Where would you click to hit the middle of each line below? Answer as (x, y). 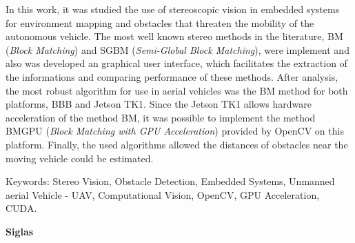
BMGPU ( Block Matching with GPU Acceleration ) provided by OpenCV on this (175, 131)
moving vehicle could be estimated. (80, 158)
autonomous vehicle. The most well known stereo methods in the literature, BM (174, 36)
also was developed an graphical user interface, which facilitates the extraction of (176, 63)
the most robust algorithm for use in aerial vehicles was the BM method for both (177, 90)
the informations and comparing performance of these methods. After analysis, (172, 76)
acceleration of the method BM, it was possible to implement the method (161, 117)
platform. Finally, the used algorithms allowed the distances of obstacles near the (177, 144)
